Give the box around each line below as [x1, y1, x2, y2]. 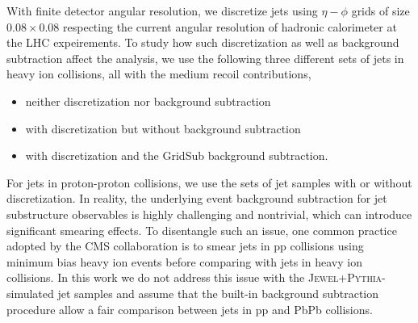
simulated [6, 284, 54, 301]
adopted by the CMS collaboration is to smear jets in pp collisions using [6, 237, 364, 254]
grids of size [351, 2, 410, 19]
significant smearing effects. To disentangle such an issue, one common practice [6, 221, 397, 238]
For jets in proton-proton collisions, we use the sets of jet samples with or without [6, 174, 412, 191]
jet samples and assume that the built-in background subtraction [57, 284, 379, 301]
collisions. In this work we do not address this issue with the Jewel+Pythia [6, 269, 382, 286]
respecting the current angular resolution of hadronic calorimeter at [63, 18, 397, 35]
